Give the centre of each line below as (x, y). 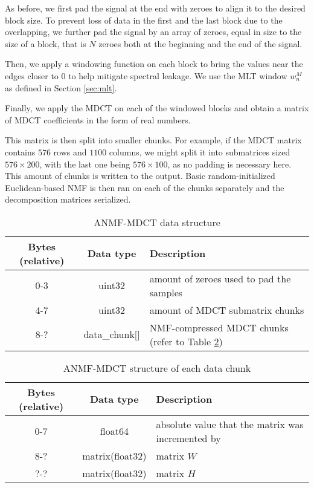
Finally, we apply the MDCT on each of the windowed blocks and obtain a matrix (157, 108)
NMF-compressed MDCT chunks (219, 327)
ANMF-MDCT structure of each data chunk (157, 368)
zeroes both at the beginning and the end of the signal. (200, 43)
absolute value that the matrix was (230, 424)
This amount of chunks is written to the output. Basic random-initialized (140, 176)
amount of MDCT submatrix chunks (227, 310)
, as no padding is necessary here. (229, 164)
